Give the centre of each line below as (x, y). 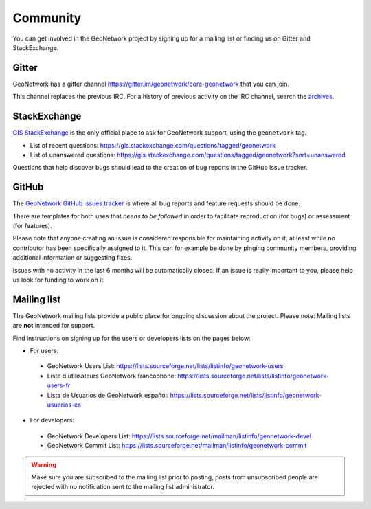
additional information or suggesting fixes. (72, 258)
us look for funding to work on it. (59, 280)
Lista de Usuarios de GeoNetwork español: (108, 395)
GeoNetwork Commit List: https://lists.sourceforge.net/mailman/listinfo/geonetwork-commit (177, 446)
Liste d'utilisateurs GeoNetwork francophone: (112, 376)
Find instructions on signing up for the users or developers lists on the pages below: (132, 338)
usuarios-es (64, 405)
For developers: (52, 420)
